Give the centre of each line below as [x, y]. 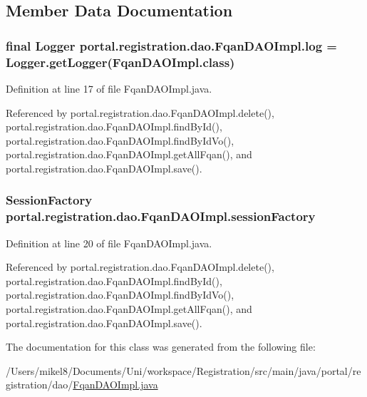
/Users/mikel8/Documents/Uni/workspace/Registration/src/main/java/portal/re [183, 370]
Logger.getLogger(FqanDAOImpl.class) [120, 62]
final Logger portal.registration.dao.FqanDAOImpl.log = [171, 45]
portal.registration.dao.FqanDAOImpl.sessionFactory [161, 216]
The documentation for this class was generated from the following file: [161, 347]
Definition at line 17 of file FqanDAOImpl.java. [109, 88]
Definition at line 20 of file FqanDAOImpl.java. [109, 243]
